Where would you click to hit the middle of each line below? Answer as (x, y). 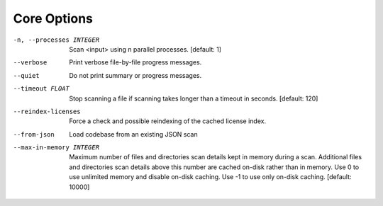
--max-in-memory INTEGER (56, 148)
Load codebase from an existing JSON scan (133, 134)
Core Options (53, 18)
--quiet (27, 75)
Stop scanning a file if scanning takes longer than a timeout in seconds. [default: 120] (194, 98)
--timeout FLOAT (41, 89)
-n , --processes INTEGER (56, 40)
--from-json (34, 134)
